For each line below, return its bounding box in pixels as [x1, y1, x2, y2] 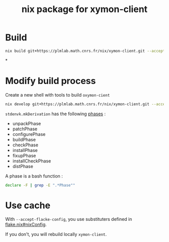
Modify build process [5, 75, 96, 87]
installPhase [12, 147, 38, 153]
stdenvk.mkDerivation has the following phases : [5, 111, 106, 117]
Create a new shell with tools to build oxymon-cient [5, 92, 110, 98]
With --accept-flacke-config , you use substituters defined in [5, 216, 132, 222]
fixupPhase [12, 152, 36, 158]
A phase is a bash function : [5, 173, 63, 179]
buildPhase [12, 136, 36, 142]
